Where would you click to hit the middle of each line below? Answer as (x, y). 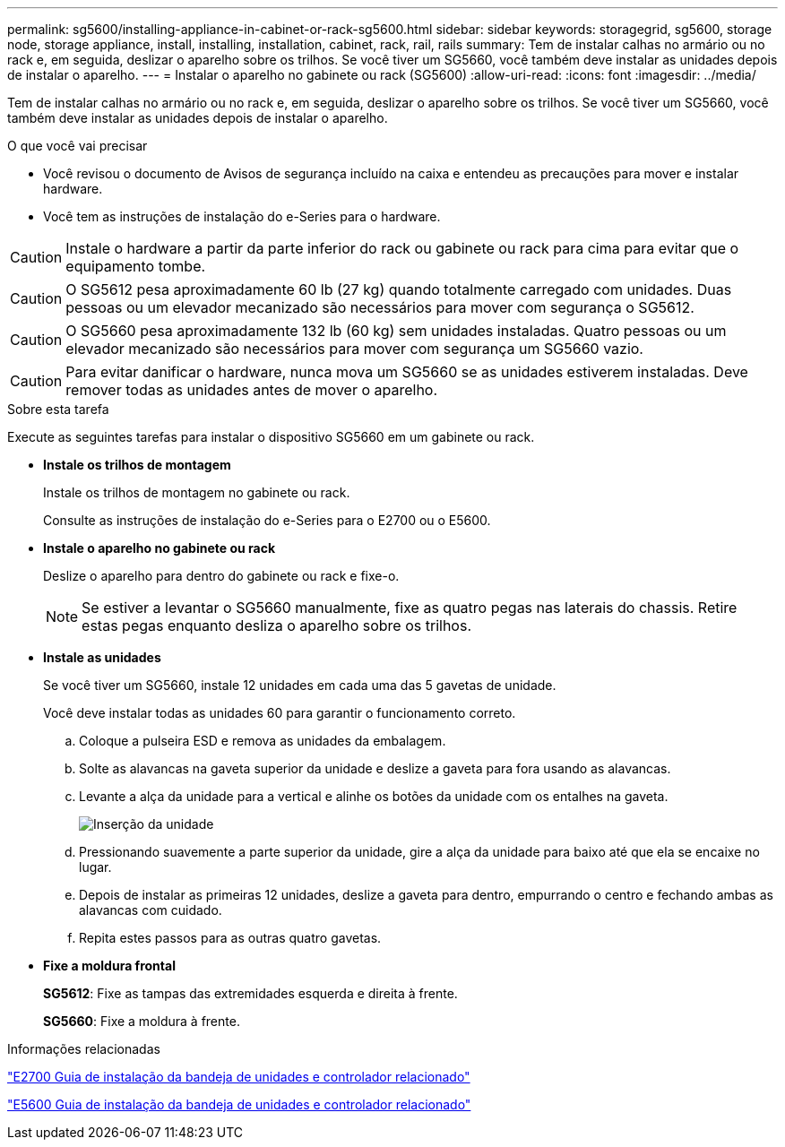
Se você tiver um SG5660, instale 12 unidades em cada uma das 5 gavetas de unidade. (300, 685)
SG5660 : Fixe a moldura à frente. (142, 1021)
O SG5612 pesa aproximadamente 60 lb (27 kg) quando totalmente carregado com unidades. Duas (399, 289)
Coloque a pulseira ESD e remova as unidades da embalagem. (263, 741)
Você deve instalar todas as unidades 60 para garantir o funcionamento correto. (280, 713)
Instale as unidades (102, 657)
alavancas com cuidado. (151, 910)
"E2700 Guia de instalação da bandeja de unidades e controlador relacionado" (239, 1077)
